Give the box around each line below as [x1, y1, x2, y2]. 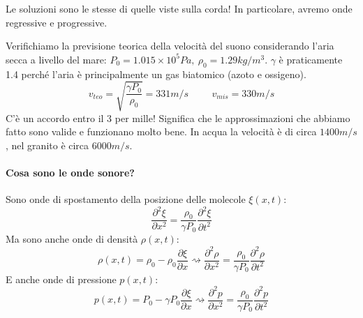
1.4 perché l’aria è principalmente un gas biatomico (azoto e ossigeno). [6, 66, 306, 81]
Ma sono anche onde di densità [6, 232, 138, 246]
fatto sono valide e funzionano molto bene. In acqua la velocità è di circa [6, 124, 317, 139]
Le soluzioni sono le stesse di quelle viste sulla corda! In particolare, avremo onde [6, 1, 353, 15]
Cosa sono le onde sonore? [6, 165, 135, 180]
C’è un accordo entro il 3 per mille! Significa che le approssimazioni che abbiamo [6, 110, 350, 125]
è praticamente [279, 52, 343, 66]
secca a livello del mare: [6, 52, 107, 66]
